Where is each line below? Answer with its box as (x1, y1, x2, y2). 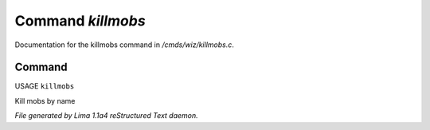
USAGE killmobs (14, 81, 75, 91)
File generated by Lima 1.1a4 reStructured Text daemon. (14, 111, 198, 120)
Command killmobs (14, 12, 147, 30)
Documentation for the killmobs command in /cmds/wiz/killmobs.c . (14, 40, 234, 49)
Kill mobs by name (14, 96, 76, 105)
